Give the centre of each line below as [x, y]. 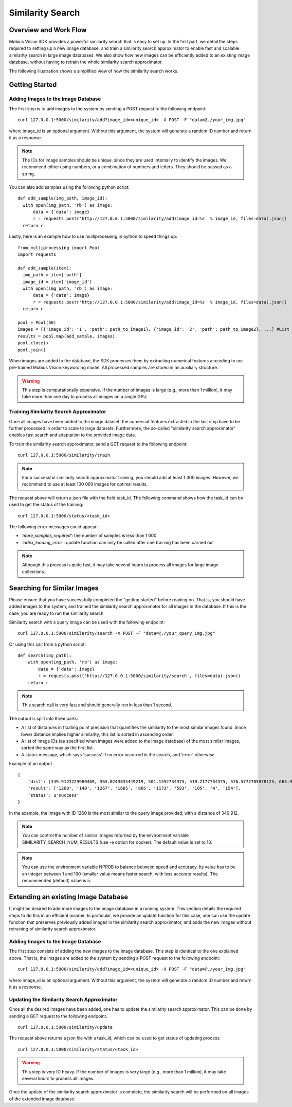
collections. [34, 571]
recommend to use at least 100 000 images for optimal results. [85, 484]
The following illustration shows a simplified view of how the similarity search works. [94, 71]
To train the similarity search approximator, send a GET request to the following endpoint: [98, 444]
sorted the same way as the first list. [58, 748]
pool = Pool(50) [37, 322]
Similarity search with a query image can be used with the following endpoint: [87, 622]
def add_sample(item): [45, 268]
